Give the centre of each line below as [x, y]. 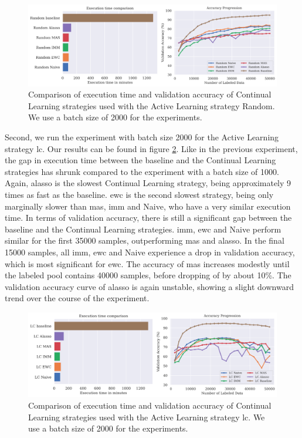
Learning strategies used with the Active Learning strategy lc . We [147, 417]
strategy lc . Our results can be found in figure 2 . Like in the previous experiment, [151, 148]
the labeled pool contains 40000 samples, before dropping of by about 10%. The [148, 275]
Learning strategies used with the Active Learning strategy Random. [152, 105]
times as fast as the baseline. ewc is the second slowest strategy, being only [139, 195]
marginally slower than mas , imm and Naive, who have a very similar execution [148, 206]
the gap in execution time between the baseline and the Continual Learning [140, 160]
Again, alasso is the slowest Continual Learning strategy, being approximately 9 [148, 183]
